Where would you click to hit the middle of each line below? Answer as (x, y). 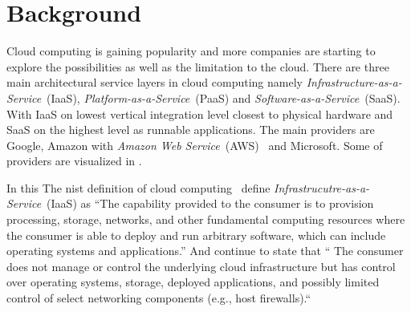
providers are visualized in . (74, 161)
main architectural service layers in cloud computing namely (155, 82)
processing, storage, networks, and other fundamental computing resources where (206, 219)
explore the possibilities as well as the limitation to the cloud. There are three (198, 66)
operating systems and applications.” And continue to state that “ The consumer (205, 251)
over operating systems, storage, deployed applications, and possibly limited (193, 282)
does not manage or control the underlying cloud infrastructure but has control (201, 266)
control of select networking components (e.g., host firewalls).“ (159, 298)
